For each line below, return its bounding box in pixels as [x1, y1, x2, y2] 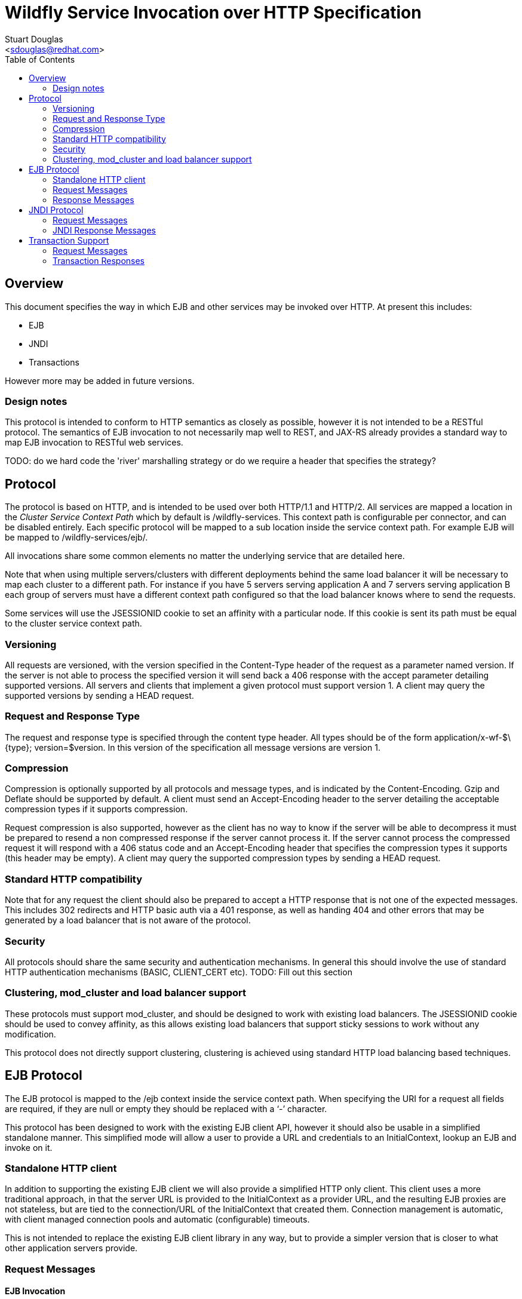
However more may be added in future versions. [5, 375, 195, 386]
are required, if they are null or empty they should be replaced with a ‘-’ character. [5, 1103, 327, 1114]
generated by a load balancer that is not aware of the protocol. [5, 915, 251, 926]
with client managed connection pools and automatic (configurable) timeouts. [5, 1214, 310, 1225]
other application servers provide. [5, 1243, 138, 1254]
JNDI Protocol [29, 204, 84, 215]
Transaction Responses [53, 255, 145, 266]
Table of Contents [5, 54, 75, 65]
